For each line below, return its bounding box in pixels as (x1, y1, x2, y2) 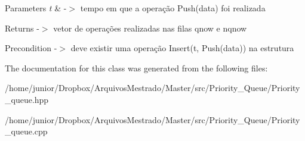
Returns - (5, 21, 39, 34)
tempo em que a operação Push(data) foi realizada (80, 2, 266, 14)
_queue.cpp (5, 125, 48, 137)
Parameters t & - (5, 2, 67, 14)
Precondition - (5, 42, 57, 54)
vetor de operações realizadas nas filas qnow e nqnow (53, 21, 247, 34)
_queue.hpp (5, 93, 49, 105)
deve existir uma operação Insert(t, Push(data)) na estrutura (70, 42, 294, 54)
